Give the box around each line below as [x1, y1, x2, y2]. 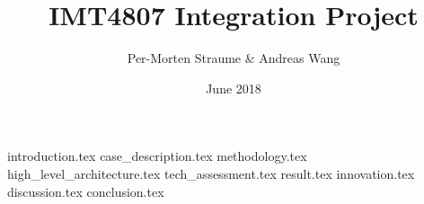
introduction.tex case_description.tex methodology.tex [7, 146, 307, 165]
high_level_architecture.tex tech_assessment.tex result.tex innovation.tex [7, 164, 415, 182]
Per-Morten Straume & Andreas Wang [127, 49, 340, 67]
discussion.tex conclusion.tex [7, 182, 164, 200]
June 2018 [206, 78, 261, 97]
